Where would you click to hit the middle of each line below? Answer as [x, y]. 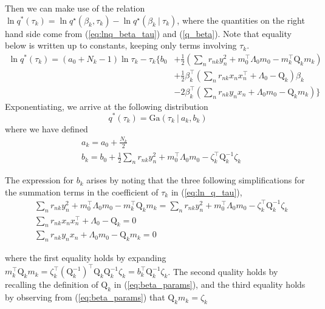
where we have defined [46, 128]
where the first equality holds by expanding [86, 258]
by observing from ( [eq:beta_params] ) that [85, 297]
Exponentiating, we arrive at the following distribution [107, 106]
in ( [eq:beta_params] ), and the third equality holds [210, 284]
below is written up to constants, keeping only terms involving [121, 45]
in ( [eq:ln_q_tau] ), [207, 192]
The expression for [39, 180]
